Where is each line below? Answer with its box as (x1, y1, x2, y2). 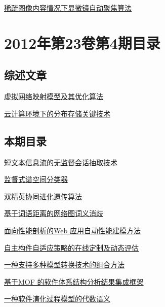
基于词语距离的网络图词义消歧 (4, 208, 103, 219)
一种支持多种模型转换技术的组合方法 (4, 259, 125, 270)
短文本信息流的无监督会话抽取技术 (4, 157, 117, 167)
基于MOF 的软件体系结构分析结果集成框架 (4, 276, 144, 287)
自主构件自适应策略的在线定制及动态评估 (4, 242, 139, 253)
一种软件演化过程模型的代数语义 (4, 293, 110, 304)
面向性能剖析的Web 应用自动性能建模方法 (4, 225, 141, 235)
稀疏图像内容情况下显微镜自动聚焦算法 (4, 3, 132, 13)
